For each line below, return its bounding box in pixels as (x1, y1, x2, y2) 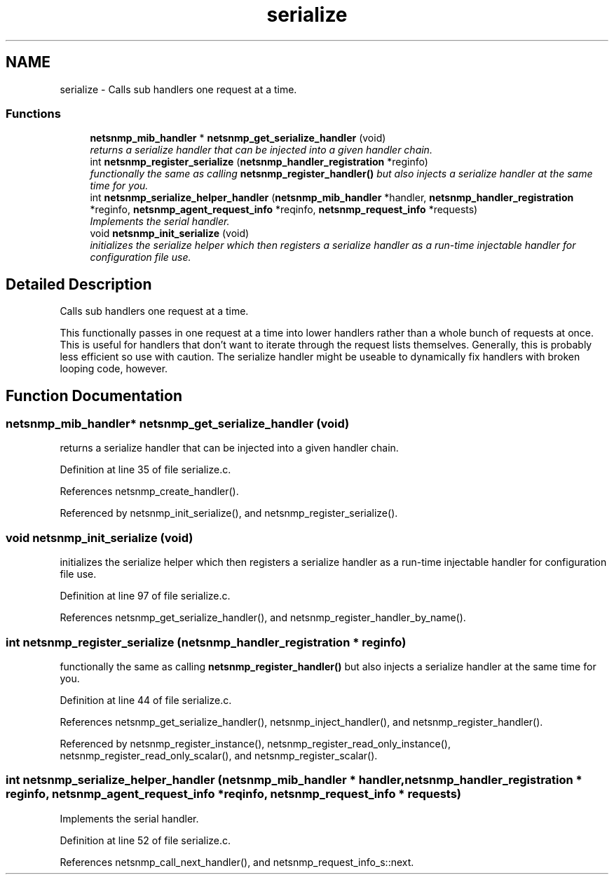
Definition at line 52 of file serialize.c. (60, 834, 231, 846)
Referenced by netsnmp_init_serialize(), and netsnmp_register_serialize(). (60, 507, 398, 520)
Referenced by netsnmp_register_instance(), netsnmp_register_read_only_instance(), (60, 737, 451, 750)
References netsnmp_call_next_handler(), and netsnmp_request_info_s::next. (60, 855, 414, 868)
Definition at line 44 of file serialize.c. (60, 693, 232, 706)
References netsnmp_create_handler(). (60, 485, 239, 498)
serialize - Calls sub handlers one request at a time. (60, 83, 297, 95)
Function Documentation (6, 386, 182, 405)
